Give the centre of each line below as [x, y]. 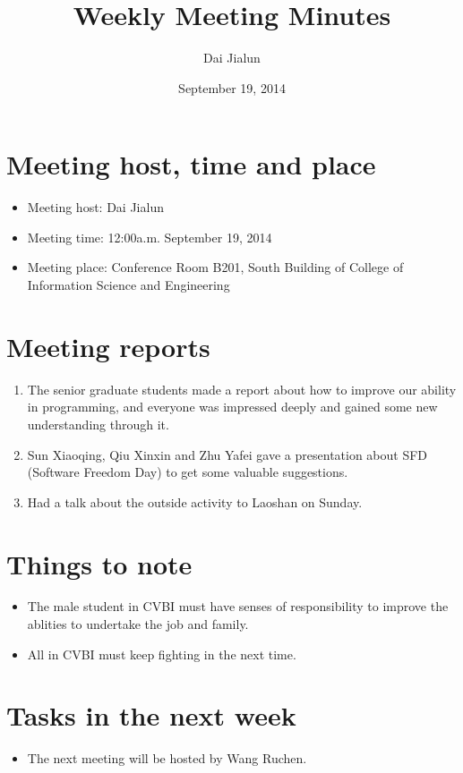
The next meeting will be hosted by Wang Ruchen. [167, 758]
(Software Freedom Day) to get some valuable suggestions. [188, 472]
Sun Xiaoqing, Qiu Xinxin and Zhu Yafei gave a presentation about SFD [227, 454]
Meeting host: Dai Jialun [95, 207]
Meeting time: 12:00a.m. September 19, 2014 [150, 237]
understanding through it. [98, 424]
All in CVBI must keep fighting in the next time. [162, 654]
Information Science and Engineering [129, 285]
